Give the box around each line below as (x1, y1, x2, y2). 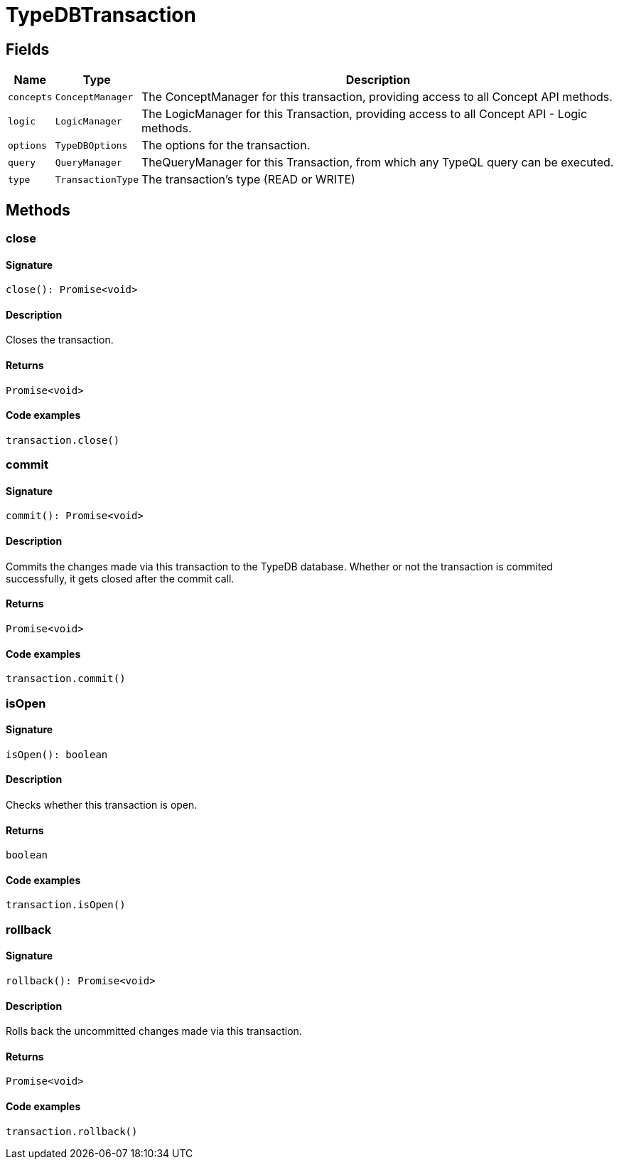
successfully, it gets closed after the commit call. (6, 572, 235, 585)
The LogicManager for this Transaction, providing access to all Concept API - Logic (141, 107, 588, 122)
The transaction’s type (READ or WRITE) (141, 172, 355, 187)
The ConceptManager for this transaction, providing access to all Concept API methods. (141, 90, 613, 105)
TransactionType (55, 174, 139, 185)
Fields (6, 40, 50, 58)
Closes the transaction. (6, 334, 114, 346)
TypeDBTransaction (6, 3, 196, 27)
